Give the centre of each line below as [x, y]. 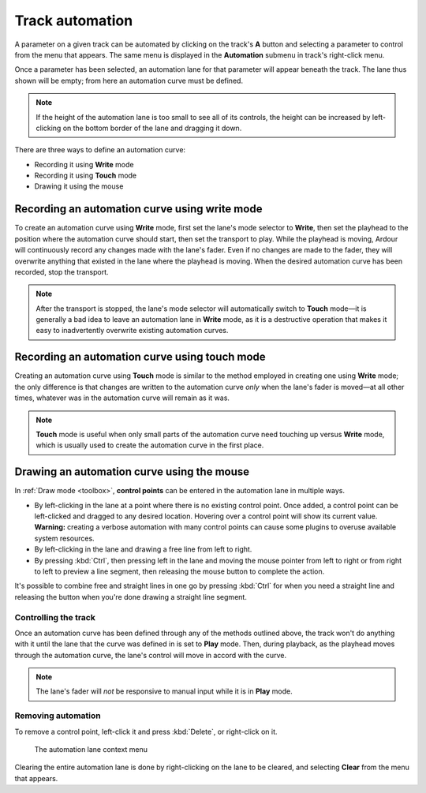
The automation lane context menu [91, 749]
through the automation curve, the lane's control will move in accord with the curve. [151, 655]
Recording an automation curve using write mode [138, 209]
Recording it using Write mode [84, 164]
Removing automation [58, 716]
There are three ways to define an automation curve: [100, 150]
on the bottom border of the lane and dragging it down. [152, 128]
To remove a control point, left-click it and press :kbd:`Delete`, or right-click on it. [146, 731]
